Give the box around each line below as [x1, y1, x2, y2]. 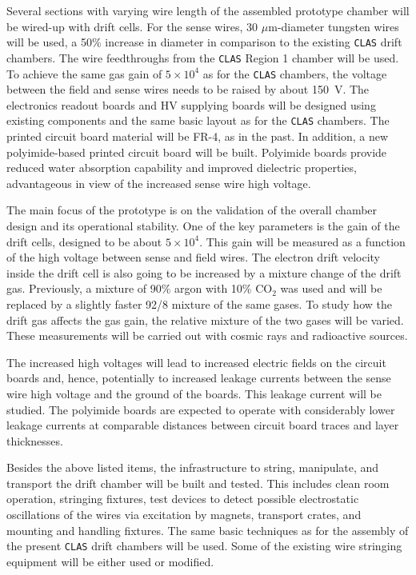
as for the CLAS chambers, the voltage [202, 65, 387, 82]
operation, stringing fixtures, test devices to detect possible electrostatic [6, 490, 359, 507]
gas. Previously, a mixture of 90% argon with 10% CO [6, 280, 273, 297]
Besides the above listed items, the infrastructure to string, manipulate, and [6, 459, 379, 476]
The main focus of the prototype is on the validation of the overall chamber [6, 202, 378, 218]
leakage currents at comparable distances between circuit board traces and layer [6, 417, 399, 433]
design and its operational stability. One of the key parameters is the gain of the [6, 217, 400, 234]
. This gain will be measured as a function [199, 233, 406, 250]
